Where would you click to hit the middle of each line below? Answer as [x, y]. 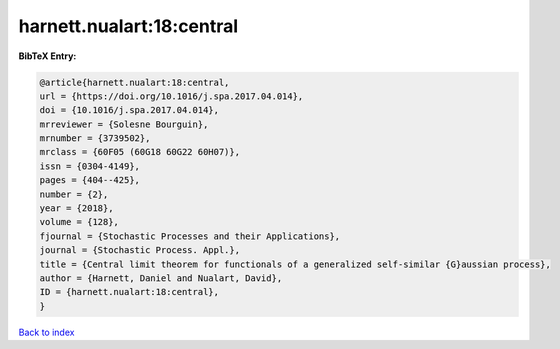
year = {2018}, [76, 208]
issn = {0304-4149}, [89, 166]
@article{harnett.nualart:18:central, [134, 82]
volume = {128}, [79, 222]
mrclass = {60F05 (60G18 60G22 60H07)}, [139, 152]
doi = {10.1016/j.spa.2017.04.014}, [129, 110]
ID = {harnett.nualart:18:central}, [129, 292]
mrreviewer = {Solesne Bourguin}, [124, 124]
